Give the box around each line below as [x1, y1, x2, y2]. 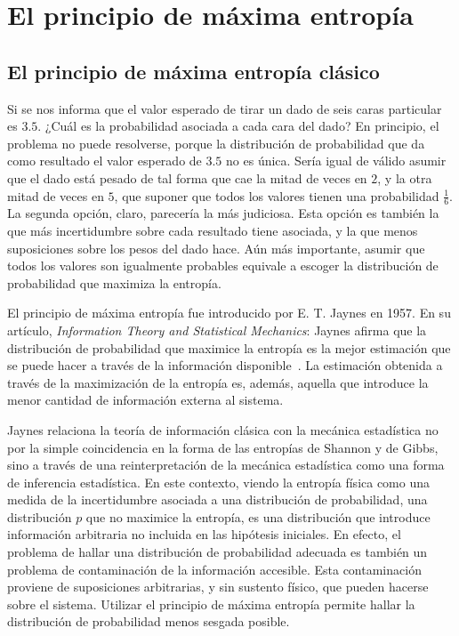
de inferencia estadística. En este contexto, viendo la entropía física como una [7, 472, 431, 491]
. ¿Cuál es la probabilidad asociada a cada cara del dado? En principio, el [37, 117, 439, 135]
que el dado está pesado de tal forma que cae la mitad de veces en [7, 168, 367, 187]
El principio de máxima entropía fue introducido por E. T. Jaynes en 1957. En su [7, 303, 451, 322]
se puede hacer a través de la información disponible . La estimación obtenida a [7, 356, 443, 374]
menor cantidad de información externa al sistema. [7, 390, 284, 409]
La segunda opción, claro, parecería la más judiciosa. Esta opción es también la [7, 204, 439, 222]
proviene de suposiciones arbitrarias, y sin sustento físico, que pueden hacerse [7, 577, 429, 596]
